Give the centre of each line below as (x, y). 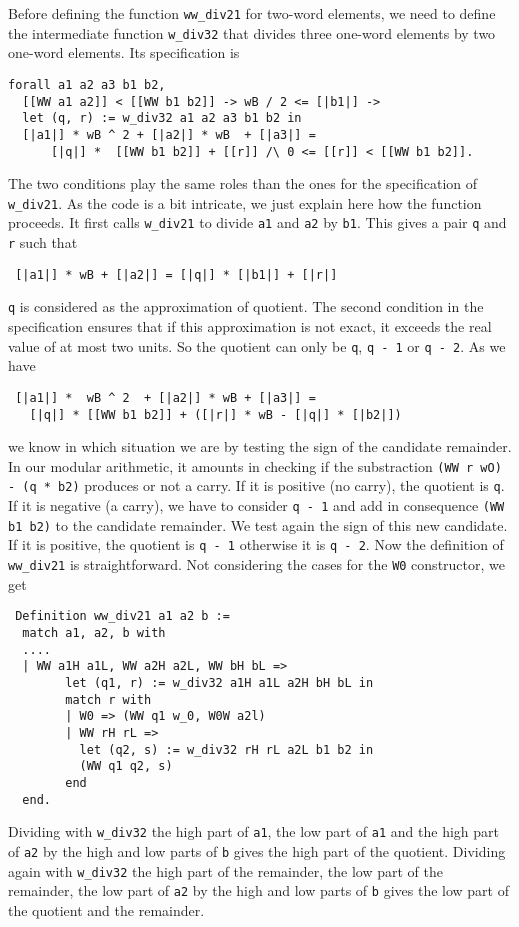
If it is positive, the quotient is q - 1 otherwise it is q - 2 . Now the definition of (256, 544)
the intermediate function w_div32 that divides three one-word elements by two (252, 32)
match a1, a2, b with (94, 633)
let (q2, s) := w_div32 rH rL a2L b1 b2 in (226, 749)
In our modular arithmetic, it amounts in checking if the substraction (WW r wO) (255, 465)
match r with (108, 699)
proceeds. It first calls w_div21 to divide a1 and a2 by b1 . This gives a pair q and (257, 222)
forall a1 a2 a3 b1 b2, (87, 84)
